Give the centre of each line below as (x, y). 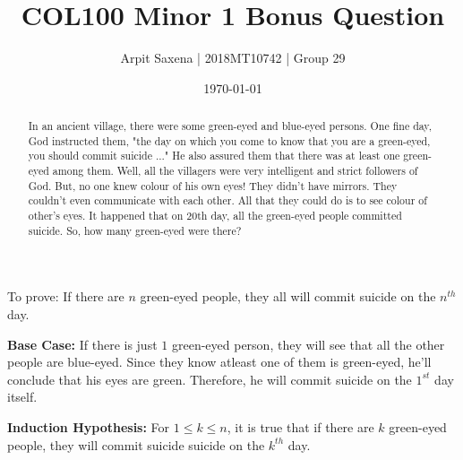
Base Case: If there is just (82, 344)
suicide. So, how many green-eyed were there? (135, 230)
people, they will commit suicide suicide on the (136, 444)
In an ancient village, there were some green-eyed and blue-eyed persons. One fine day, (230, 126)
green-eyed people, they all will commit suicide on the (288, 296)
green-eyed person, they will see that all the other (308, 344)
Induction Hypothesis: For (89, 426)
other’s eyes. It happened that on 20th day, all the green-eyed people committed (215, 216)
